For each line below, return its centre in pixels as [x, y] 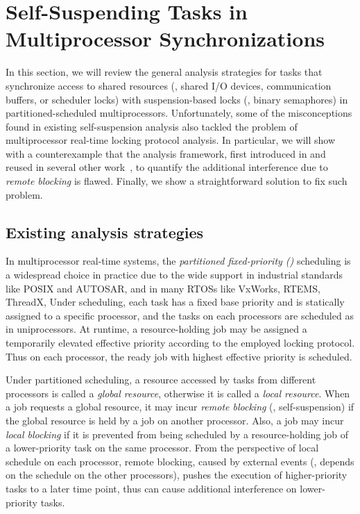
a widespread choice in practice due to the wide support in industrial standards [174, 275]
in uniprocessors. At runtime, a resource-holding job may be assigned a [156, 329]
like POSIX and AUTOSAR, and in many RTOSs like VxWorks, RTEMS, [163, 288]
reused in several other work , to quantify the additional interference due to [167, 167]
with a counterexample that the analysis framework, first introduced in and [166, 153]
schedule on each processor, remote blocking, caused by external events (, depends [180, 461]
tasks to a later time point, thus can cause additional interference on [151, 488]
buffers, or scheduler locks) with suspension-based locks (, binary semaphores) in [177, 99]
